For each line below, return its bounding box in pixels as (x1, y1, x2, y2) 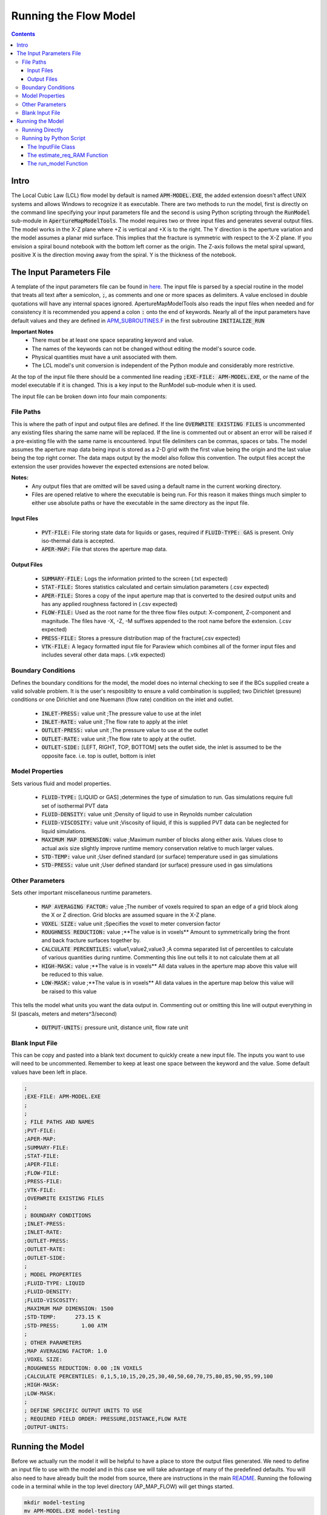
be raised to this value (41, 988, 97, 995)
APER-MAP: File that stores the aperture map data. (41, 545, 168, 553)
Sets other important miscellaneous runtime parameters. (11, 889, 152, 896)
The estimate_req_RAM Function (27, 151, 108, 159)
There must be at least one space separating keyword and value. (31, 336, 194, 344)
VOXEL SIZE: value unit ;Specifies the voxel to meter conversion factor (41, 920, 221, 927)
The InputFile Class (27, 143, 76, 150)
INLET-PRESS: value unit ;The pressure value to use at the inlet (41, 710, 202, 717)
